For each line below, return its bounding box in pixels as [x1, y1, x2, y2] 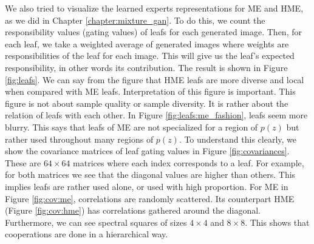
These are [5, 156, 41, 169]
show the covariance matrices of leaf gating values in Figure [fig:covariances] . [5, 144, 290, 157]
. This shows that [245, 215, 310, 228]
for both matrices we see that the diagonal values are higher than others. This [5, 168, 296, 181]
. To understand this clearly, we [179, 132, 297, 145]
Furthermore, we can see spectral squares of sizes [5, 215, 187, 228]
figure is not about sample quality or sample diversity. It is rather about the [5, 97, 288, 109]
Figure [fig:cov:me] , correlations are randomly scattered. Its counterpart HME [5, 192, 295, 205]
